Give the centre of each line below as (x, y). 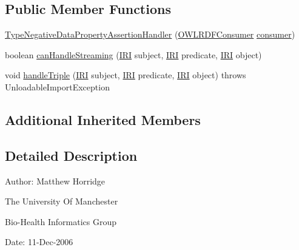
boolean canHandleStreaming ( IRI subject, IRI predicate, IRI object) (133, 54)
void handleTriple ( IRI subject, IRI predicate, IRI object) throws (126, 75)
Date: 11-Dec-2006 (39, 242)
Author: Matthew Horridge (55, 181)
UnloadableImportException (57, 86)
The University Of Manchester (62, 201)
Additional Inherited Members (103, 119)
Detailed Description (71, 155)
